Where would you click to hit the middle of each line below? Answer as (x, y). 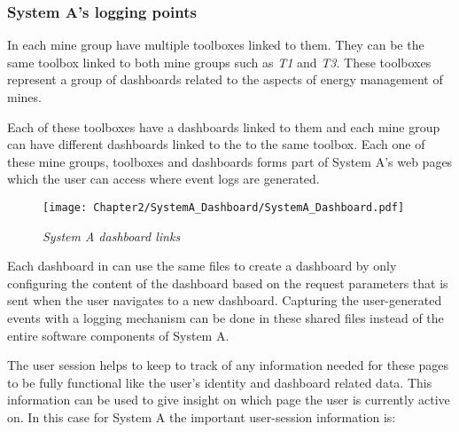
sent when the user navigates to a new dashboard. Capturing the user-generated (225, 300)
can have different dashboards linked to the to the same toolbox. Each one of (216, 144)
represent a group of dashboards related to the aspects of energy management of (225, 79)
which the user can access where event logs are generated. (163, 179)
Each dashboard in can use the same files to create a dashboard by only (202, 266)
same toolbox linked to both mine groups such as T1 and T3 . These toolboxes (219, 62)
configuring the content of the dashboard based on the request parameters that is (228, 283)
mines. (24, 97)
